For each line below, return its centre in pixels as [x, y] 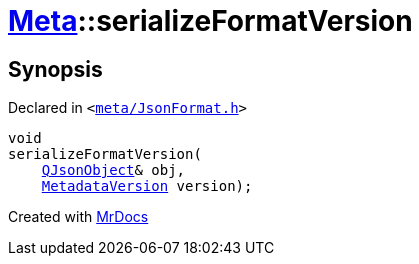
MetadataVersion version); [147, 186]
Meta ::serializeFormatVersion [210, 21]
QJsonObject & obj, [113, 170]
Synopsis [55, 69]
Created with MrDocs [78, 217]
